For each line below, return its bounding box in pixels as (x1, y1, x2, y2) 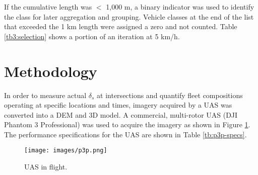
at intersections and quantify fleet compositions (97, 90, 243, 100)
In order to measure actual (4, 90, 87, 100)
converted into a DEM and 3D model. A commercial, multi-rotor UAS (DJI (4, 109, 238, 120)
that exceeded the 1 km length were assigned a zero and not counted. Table (4, 21, 237, 32)
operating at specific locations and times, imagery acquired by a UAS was (4, 100, 232, 110)
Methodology (4, 60, 97, 81)
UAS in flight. (24, 161, 68, 172)
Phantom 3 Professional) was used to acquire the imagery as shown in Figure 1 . (4, 119, 250, 130)
